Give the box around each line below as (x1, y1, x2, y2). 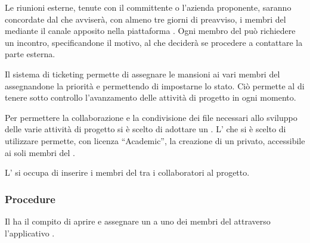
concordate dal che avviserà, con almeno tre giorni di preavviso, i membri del (5, 13, 286, 25)
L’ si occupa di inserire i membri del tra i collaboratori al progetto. (5, 166, 250, 179)
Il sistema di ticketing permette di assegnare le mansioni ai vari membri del (5, 67, 280, 80)
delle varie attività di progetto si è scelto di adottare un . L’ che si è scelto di (5, 123, 286, 135)
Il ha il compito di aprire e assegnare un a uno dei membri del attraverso (5, 214, 271, 227)
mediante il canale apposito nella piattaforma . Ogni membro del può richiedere (5, 24, 296, 37)
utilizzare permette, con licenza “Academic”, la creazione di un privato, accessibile (5, 134, 305, 147)
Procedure (5, 191, 55, 206)
